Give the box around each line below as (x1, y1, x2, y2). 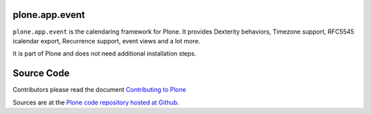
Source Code (12, 67, 70, 79)
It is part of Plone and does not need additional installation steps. (12, 49, 196, 58)
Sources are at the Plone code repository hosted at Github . (12, 98, 179, 106)
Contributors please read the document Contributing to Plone (12, 86, 187, 94)
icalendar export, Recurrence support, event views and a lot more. (12, 36, 201, 45)
